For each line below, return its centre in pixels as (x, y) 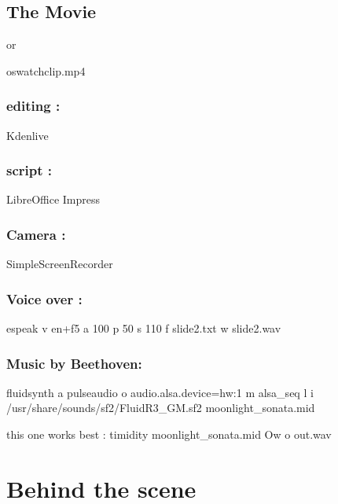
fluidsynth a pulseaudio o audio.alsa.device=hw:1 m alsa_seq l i (160, 392)
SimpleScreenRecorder (60, 264)
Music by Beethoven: (74, 363)
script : (29, 170)
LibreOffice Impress (53, 199)
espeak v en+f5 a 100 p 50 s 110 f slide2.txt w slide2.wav (144, 328)
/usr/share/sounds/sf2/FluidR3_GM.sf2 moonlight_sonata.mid (161, 408)
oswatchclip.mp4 (46, 70)
